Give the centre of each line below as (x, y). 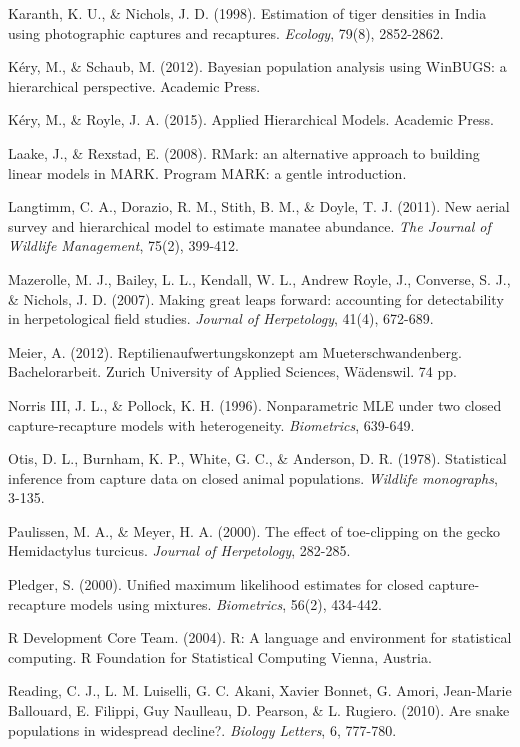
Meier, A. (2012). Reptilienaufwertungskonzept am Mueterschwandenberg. (235, 351)
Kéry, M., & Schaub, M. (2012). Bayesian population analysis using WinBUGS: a (257, 66)
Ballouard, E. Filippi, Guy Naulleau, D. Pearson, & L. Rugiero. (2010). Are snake (259, 710)
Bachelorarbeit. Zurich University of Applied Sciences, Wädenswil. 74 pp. (232, 371)
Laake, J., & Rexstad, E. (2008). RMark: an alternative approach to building (244, 152)
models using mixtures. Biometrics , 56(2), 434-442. (226, 603)
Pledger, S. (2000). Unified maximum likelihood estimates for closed (216, 584)
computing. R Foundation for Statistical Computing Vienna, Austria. (220, 656)
